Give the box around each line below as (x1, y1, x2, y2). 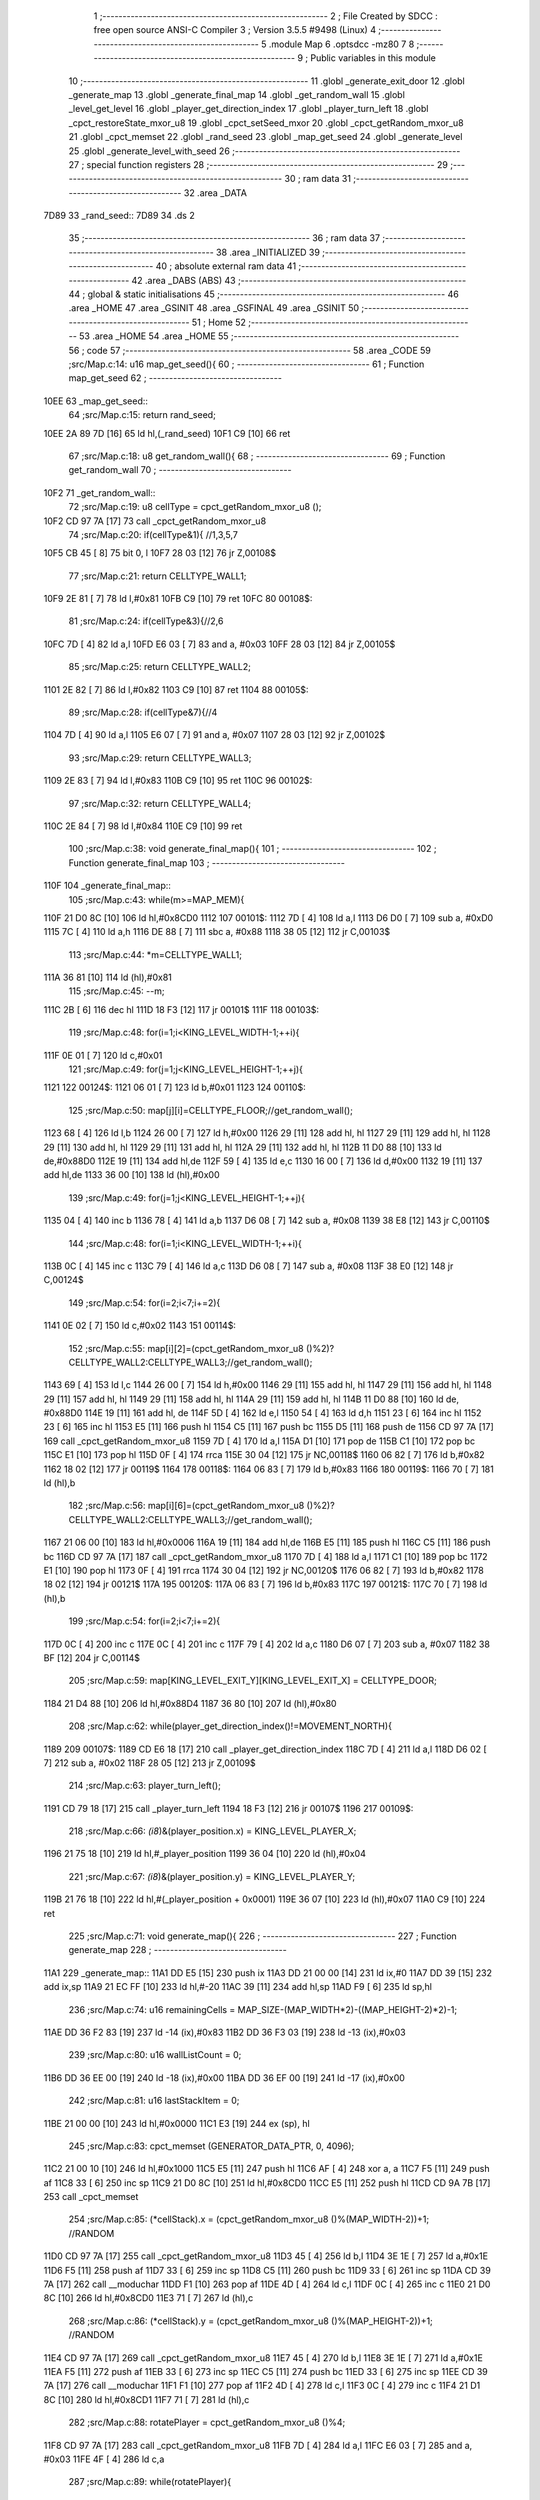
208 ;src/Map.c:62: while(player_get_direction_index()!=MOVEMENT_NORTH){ (68, 1720, 392, 1732)
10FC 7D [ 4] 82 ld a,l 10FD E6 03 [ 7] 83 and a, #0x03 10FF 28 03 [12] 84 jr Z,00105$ (43, 638, 396, 650)
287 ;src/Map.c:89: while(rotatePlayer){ (68, 2476, 232, 2488)
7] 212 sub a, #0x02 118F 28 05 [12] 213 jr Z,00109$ (43, 1756, 256, 1769)
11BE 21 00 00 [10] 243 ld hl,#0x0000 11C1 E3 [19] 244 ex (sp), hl (43, 2117, 310, 2129)
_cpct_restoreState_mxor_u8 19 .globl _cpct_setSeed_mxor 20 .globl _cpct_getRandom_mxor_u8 (68, 116, 464, 129)
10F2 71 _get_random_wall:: (43, 486, 156, 499)
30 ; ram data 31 (284, 173, 352, 185)
